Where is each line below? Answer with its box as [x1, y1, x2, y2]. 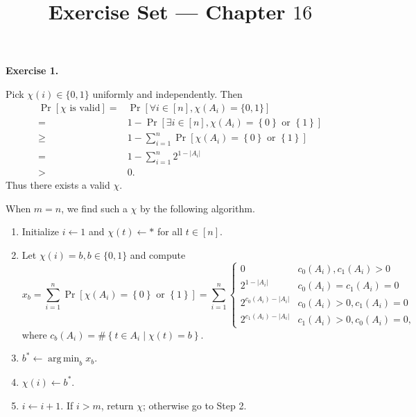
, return [101, 398, 134, 412]
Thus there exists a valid [6, 178, 110, 192]
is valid [69, 103, 101, 113]
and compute [130, 248, 186, 262]
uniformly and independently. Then [92, 86, 243, 101]
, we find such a [61, 201, 128, 215]
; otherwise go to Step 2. [142, 398, 247, 412]
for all [157, 224, 183, 239]
